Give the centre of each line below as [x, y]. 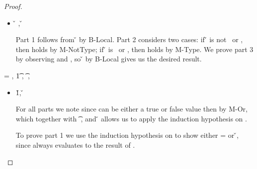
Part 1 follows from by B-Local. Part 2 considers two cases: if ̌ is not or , [129, 39]
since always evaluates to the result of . [75, 144]
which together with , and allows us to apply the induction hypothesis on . [131, 118]
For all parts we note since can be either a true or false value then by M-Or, [131, 109]
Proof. [13, 6]
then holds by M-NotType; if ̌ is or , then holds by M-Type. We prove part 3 [134, 49]
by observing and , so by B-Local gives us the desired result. [109, 59]
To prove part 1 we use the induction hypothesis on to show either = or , [127, 135]
